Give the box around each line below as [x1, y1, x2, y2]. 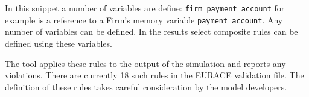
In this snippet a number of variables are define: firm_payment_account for [5, 2, 285, 14]
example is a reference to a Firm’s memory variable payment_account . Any [5, 13, 283, 26]
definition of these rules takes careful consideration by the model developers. [5, 80, 287, 93]
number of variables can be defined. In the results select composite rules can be [5, 25, 298, 38]
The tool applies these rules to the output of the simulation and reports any [5, 57, 286, 69]
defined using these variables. [5, 37, 112, 49]
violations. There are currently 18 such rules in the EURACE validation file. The [5, 69, 304, 81]
